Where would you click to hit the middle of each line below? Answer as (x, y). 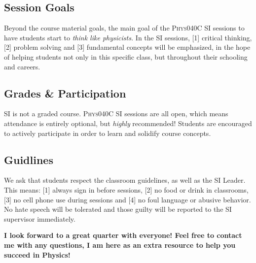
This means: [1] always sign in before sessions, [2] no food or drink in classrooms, (126, 189)
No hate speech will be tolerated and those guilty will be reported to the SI (118, 209)
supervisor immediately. (40, 218)
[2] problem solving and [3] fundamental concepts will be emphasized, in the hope (127, 47)
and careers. (22, 66)
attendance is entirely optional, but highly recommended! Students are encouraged (128, 123)
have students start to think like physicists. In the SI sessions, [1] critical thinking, (128, 37)
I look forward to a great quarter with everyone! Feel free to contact (123, 235)
